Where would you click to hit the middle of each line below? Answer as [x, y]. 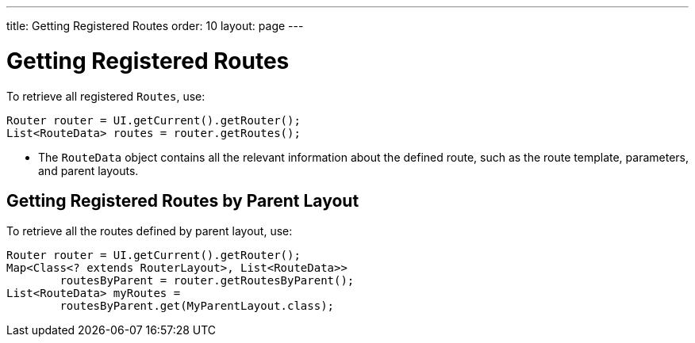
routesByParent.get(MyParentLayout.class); [197, 306]
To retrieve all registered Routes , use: [106, 96]
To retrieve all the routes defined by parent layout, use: [150, 231]
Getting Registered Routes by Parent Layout [183, 200]
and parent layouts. [88, 170]
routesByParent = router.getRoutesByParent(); [207, 281]
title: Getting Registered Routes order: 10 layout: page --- [155, 26]
